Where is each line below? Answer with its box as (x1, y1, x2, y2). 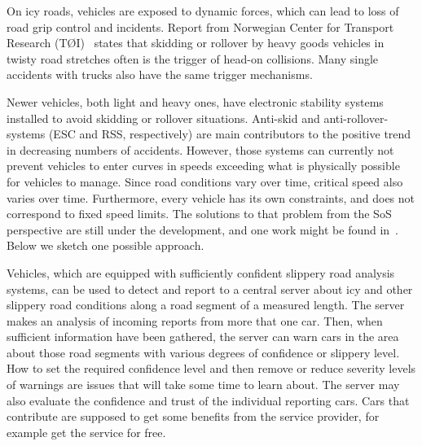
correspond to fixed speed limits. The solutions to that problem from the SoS (7, 205, 392, 222)
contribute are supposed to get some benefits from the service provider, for (7, 408, 380, 425)
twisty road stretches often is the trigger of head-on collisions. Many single (7, 50, 379, 67)
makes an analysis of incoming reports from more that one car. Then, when (7, 312, 383, 329)
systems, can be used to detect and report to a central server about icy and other (7, 280, 413, 297)
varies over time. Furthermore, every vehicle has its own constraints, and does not (7, 189, 415, 206)
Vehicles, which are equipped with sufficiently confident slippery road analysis (7, 264, 395, 281)
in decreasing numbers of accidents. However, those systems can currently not (7, 141, 394, 158)
